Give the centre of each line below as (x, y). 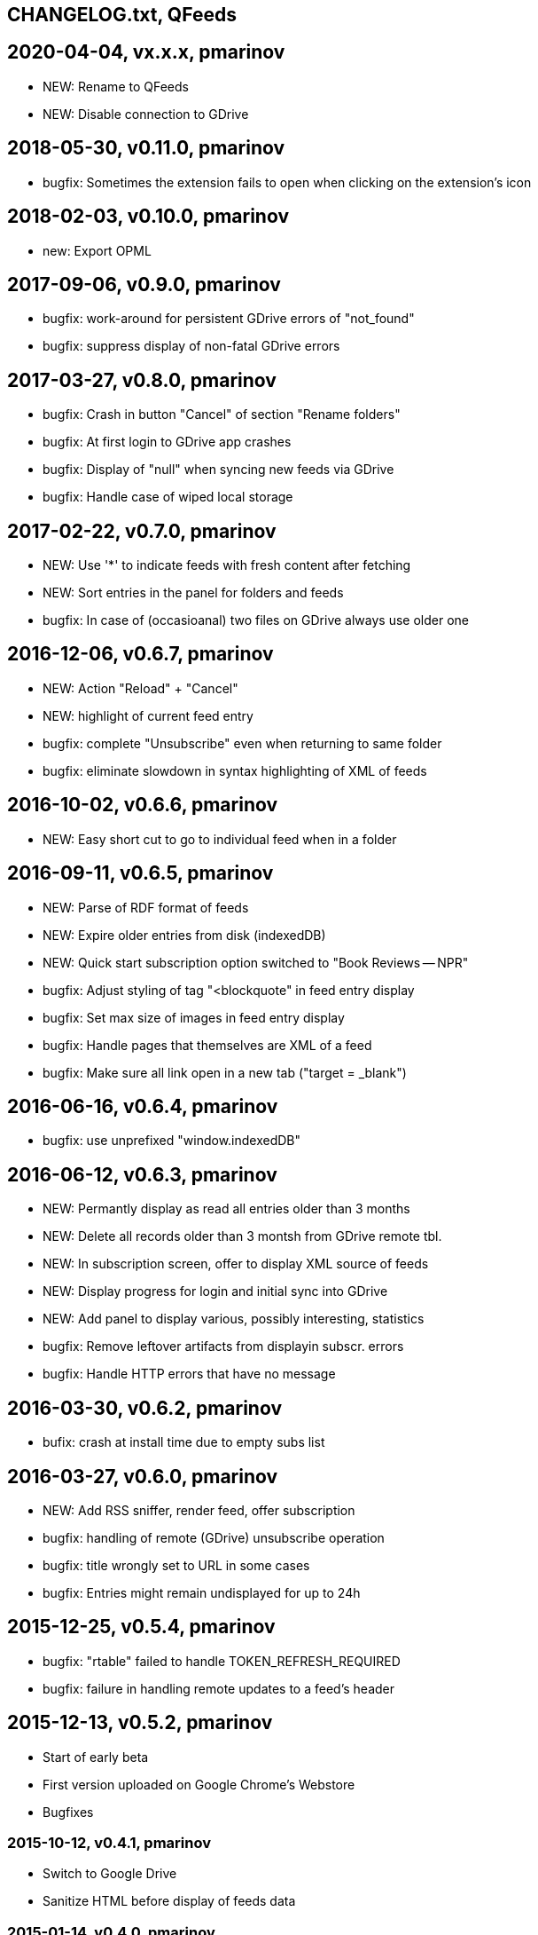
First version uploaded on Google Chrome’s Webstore (199, 1784)
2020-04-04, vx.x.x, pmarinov (146, 52)
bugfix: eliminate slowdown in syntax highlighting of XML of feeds (235, 770)
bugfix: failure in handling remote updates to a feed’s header (219, 1688)
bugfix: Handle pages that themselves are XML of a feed (207, 1045)
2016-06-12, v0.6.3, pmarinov (142, 1174)
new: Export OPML (97, 250)
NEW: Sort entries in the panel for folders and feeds (193, 593)
